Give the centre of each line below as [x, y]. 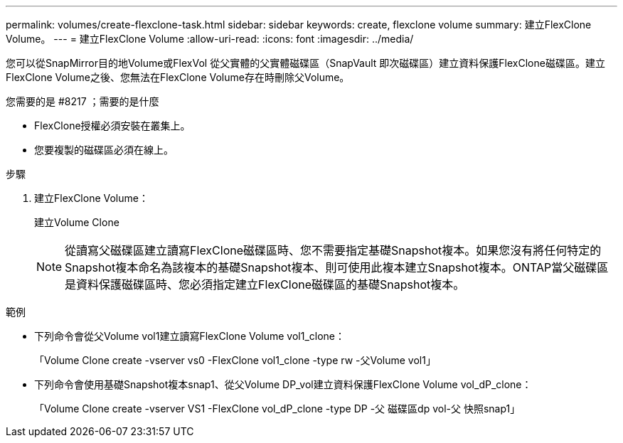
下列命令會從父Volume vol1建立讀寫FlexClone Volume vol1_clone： [190, 336]
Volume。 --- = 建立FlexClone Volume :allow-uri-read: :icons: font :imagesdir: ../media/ [210, 39]
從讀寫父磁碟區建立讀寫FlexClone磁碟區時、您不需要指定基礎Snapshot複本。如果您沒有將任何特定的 [333, 250]
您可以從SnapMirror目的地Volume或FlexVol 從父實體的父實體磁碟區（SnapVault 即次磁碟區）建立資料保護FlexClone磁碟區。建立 [305, 63]
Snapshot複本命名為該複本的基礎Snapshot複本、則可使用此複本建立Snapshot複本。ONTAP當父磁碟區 [337, 267]
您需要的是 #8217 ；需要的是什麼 [82, 101]
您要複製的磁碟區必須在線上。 [104, 150]
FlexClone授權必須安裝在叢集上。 [112, 126]
